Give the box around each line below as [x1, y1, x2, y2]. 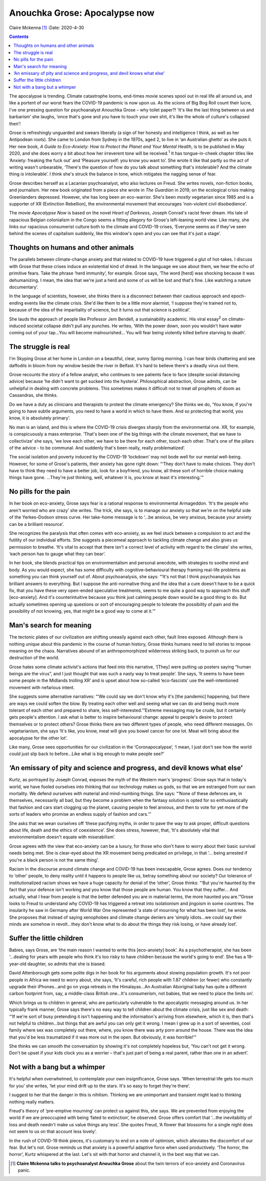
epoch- [231, 293, 246, 299]
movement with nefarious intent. [9, 684, 75, 690]
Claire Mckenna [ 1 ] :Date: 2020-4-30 [9, 25, 84, 31]
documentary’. [9, 284, 39, 290]
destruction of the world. [9, 655, 60, 660]
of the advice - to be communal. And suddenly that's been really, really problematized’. [9, 445, 186, 451]
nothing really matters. [9, 1099, 55, 1105]
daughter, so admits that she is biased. [27, 961, 106, 967]
